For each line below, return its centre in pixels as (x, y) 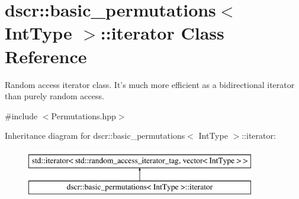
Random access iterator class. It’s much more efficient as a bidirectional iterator (150, 84)
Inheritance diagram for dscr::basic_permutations (95, 136)
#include (21, 115)
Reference (46, 56)
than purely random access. (54, 96)
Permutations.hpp (83, 115)
